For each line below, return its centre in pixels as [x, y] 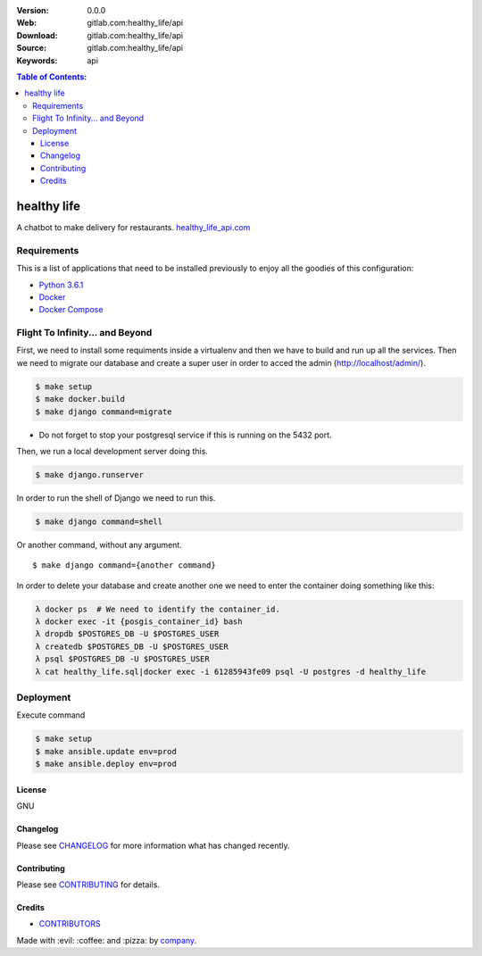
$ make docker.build [80, 399]
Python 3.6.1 [61, 285]
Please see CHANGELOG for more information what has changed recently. [153, 845]
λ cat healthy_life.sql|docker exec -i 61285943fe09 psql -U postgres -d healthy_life [231, 671]
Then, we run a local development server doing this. [112, 451]
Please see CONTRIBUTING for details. [88, 885]
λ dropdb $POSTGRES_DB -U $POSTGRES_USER [127, 634]
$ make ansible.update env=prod [106, 751]
